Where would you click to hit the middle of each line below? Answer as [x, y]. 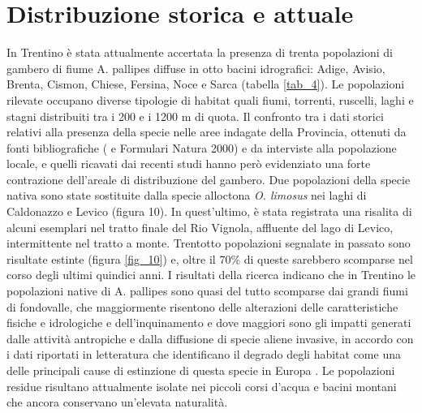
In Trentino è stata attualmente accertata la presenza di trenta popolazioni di [200, 52]
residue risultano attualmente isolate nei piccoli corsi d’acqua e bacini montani [202, 386]
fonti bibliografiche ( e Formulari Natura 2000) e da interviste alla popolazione [202, 147]
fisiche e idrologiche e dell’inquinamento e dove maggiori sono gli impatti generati [209, 323]
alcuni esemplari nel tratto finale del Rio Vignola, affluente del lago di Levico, [200, 227]
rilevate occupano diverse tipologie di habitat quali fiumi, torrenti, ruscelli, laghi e [210, 99]
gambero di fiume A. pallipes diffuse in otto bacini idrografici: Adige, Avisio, [196, 68]
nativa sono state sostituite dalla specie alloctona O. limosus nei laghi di [187, 195]
